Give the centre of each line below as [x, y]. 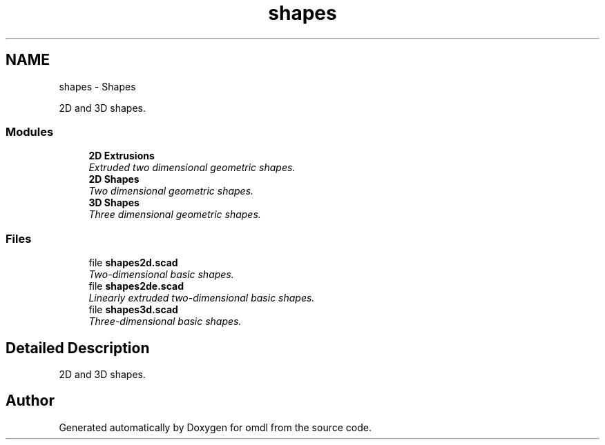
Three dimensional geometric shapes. [175, 215]
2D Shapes [114, 179]
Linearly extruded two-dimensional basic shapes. [202, 298]
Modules [30, 131]
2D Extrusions [122, 156]
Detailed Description [78, 348]
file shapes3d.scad [133, 310]
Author [30, 401]
